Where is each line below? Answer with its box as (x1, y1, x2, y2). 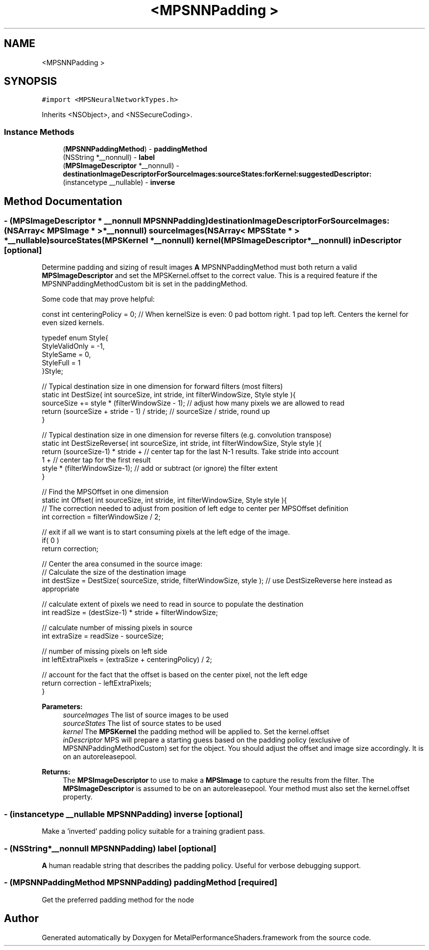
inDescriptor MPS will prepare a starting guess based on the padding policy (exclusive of (63, 736, 350, 745)
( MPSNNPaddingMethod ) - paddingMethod (63, 145, 208, 154)
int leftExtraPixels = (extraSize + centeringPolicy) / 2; (42, 655, 212, 664)
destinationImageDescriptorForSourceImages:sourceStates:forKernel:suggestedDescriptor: (63, 170, 372, 179)
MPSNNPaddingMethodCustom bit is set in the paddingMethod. (42, 280, 248, 288)
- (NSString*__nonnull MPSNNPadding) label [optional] (4, 843, 216, 853)
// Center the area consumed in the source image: (42, 560, 203, 568)
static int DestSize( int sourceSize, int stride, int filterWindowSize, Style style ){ (42, 390, 296, 399)
